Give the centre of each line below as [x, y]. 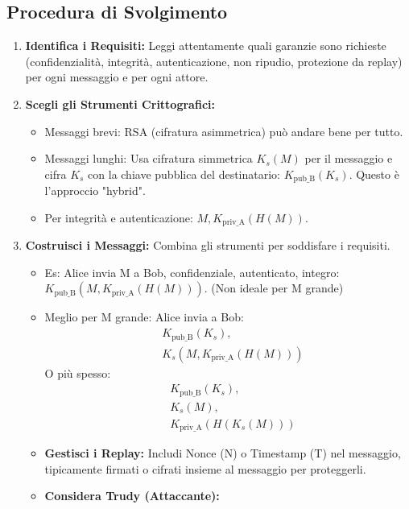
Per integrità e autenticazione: [119, 217]
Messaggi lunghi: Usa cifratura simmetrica [149, 158]
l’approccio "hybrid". [95, 190]
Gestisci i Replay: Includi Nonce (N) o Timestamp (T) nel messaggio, [223, 453]
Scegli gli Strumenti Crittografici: [120, 103]
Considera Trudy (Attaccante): [132, 496]
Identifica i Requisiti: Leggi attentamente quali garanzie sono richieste [206, 46]
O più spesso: [78, 372]
